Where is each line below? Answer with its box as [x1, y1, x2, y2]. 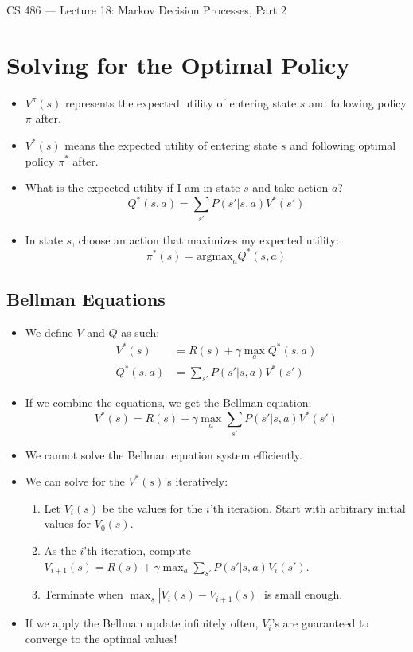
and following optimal [290, 136, 396, 153]
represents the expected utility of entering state [65, 94, 297, 111]
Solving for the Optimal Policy [6, 48, 350, 80]
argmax [197, 250, 233, 262]
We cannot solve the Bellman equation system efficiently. [25, 446, 302, 463]
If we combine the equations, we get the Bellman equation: [25, 394, 312, 411]
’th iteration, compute [84, 542, 191, 559]
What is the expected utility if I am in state [25, 179, 240, 196]
